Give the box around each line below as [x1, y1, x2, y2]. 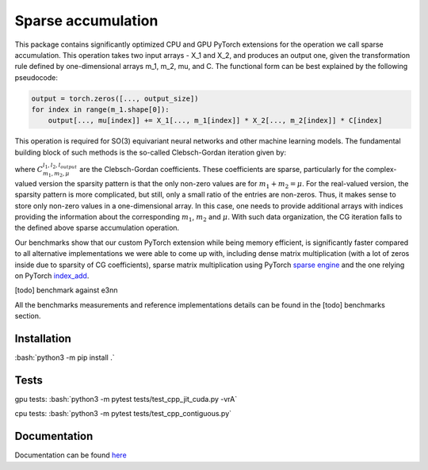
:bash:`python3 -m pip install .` [14, 353, 115, 362]
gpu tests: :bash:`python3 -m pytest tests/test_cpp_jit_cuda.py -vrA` [14, 394, 238, 403]
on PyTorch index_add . [14, 270, 90, 281]
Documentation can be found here [14, 450, 127, 460]
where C [14, 165, 44, 174]
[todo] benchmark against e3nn [14, 285, 118, 295]
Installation [14, 331, 71, 345]
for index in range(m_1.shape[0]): [31, 105, 170, 114]
